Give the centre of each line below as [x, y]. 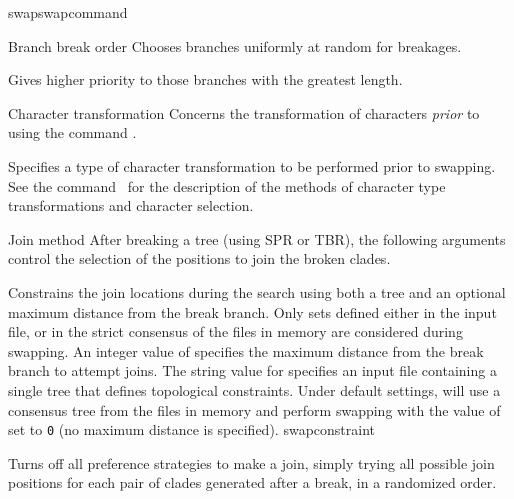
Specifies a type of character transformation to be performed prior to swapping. [252, 165]
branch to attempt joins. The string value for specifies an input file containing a [252, 370]
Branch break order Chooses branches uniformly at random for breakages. [235, 45]
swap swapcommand [68, 12]
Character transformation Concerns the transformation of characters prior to [244, 112]
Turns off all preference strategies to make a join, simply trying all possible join [251, 462]
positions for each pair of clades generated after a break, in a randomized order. [252, 482]
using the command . [72, 132]
